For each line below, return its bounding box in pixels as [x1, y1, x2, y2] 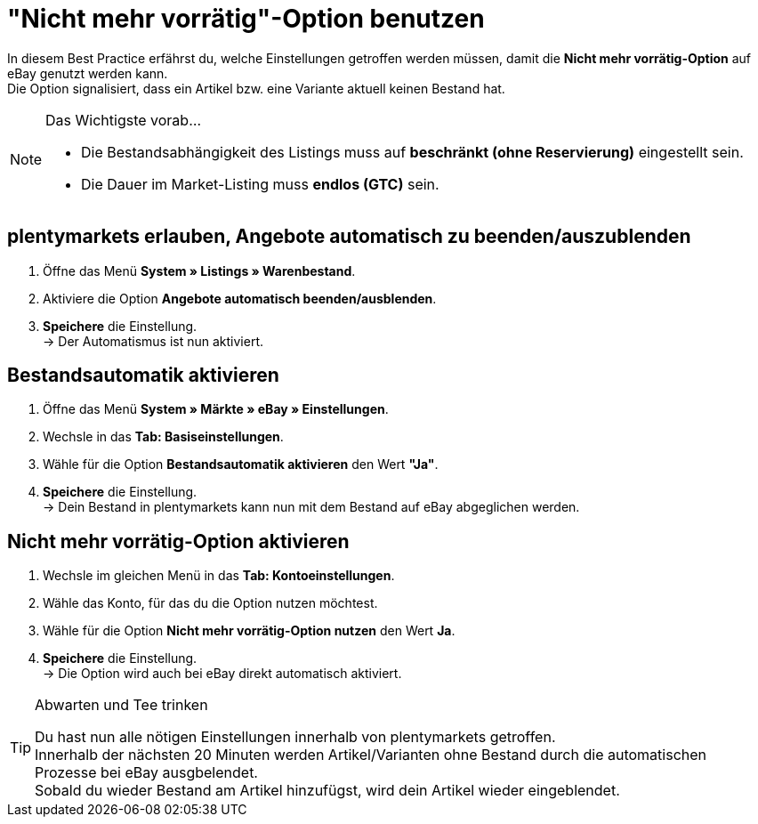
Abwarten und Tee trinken [35, 696, 208, 715]
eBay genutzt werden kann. [7, 65, 168, 81]
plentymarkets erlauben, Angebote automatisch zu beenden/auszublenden [7, 225, 691, 248]
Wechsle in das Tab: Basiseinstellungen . [43, 429, 284, 445]
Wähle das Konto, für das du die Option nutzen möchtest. [43, 595, 378, 611]
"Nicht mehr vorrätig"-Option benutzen [7, 4, 485, 34]
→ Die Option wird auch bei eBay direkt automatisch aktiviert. [43, 666, 402, 682]
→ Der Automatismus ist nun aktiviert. [43, 333, 263, 349]
